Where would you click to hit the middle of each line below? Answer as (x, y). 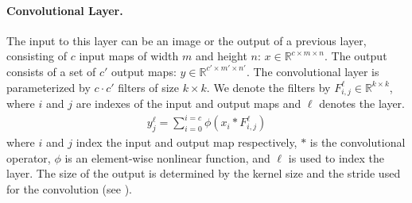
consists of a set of (51, 71)
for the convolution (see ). (70, 189)
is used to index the (336, 157)
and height (221, 56)
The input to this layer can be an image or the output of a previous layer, (187, 40)
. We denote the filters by (268, 87)
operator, (29, 157)
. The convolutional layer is (313, 71)
